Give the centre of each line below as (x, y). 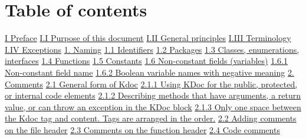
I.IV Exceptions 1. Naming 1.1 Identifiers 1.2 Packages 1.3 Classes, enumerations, (152, 49)
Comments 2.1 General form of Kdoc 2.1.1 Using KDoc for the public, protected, (151, 84)
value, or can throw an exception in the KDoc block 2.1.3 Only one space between (153, 106)
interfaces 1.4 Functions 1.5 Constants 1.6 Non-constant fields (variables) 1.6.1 (146, 61)
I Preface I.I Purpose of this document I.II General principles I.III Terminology (148, 38)
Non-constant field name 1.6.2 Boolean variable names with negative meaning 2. (149, 72)
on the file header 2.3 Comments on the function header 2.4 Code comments (142, 129)
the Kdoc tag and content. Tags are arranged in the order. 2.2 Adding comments (151, 118)
